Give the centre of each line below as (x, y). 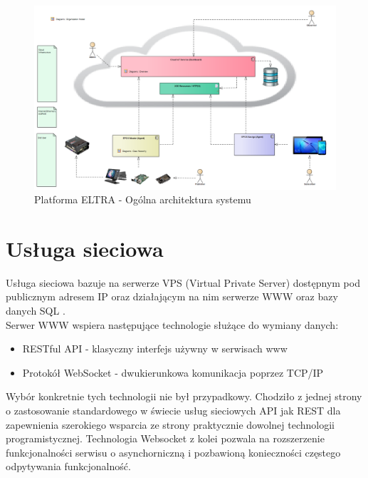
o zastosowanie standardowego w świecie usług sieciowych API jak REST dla (173, 411)
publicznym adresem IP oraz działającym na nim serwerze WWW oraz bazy (172, 296)
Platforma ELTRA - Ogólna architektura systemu (143, 199)
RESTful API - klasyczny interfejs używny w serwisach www (155, 349)
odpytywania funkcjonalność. (68, 466)
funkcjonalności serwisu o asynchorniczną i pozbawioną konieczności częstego (173, 452)
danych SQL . (36, 311)
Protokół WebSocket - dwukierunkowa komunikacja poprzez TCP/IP (173, 372)
